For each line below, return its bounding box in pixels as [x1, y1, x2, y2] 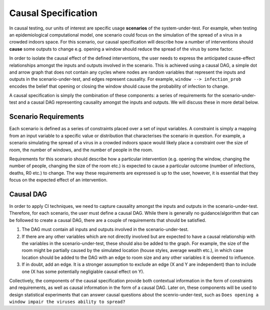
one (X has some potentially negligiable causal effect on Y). [21, 268, 144, 274]
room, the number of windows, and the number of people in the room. [9, 147, 153, 153]
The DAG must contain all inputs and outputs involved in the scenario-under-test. [21, 226, 189, 232]
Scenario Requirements [9, 113, 84, 121]
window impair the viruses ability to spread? [9, 299, 125, 305]
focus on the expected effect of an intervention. [9, 177, 107, 183]
